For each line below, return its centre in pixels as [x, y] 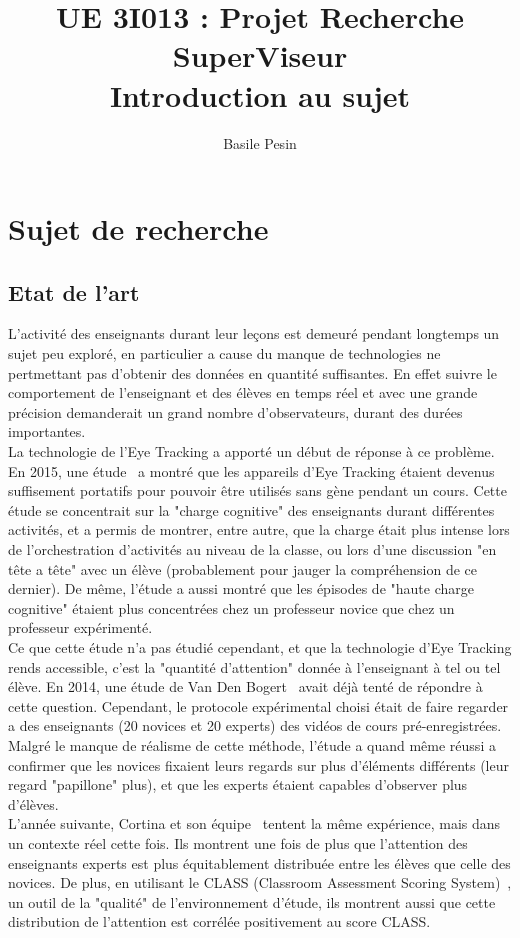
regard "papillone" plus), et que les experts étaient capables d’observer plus [238, 784]
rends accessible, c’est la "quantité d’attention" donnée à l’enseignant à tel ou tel [254, 666]
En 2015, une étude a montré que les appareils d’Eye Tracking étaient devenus [251, 470]
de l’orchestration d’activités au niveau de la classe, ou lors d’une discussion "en [252, 549]
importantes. [47, 431]
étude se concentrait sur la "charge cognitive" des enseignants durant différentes [251, 509]
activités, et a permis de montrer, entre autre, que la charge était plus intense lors [259, 529]
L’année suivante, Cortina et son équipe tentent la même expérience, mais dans [254, 823]
